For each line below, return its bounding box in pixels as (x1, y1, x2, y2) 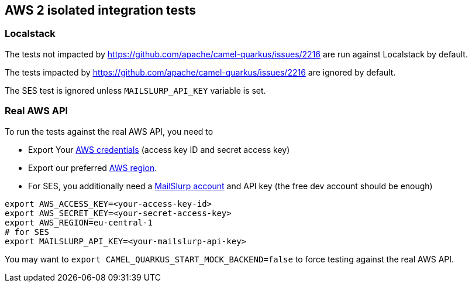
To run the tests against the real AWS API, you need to (5, 126, 213, 136)
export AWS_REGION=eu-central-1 (5, 217, 153, 227)
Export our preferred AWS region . (28, 162, 157, 173)
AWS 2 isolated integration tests (5, 3, 197, 18)
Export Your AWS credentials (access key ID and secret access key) (28, 144, 290, 155)
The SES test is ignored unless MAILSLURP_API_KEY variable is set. (5, 85, 266, 95)
